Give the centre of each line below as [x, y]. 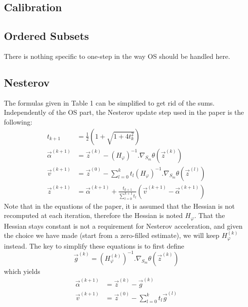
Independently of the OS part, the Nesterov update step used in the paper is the [124, 112]
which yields [22, 271]
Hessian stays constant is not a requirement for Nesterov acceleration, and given [123, 226]
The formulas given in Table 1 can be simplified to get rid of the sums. [109, 102]
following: [18, 121]
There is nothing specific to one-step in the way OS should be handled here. [117, 56]
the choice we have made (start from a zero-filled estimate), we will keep [112, 235]
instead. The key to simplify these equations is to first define [94, 245]
